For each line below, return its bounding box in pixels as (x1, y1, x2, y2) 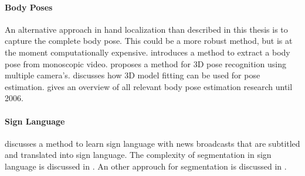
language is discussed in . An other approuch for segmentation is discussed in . (5, 160, 287, 172)
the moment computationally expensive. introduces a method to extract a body (5, 46, 290, 58)
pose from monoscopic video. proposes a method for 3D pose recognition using (5, 57, 286, 70)
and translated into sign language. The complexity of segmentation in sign (5, 149, 272, 161)
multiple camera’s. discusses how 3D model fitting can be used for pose (5, 69, 260, 81)
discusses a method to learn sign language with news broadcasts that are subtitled (5, 137, 300, 149)
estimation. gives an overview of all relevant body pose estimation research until (5, 80, 293, 92)
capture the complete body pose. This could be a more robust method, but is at (5, 34, 293, 47)
